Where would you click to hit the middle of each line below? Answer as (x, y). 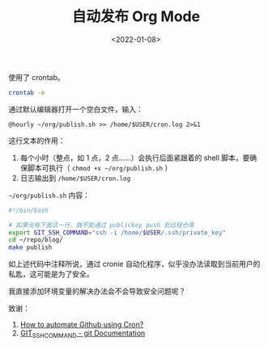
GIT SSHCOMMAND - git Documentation (83, 334)
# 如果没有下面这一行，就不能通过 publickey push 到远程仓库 (101, 225)
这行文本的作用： (37, 140)
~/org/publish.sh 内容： (49, 195)
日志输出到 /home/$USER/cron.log (75, 178)
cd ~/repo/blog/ (36, 240)
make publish (30, 247)
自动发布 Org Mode (136, 17)
